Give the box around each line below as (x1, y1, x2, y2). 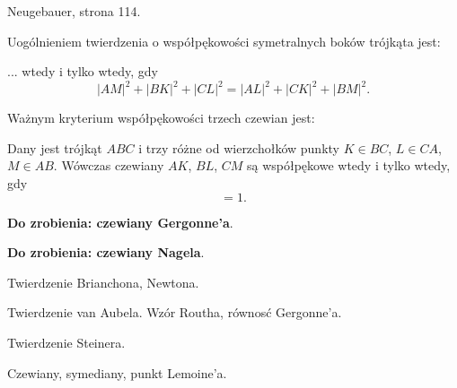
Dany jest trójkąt (7, 138, 102, 157)
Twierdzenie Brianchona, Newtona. (7, 272, 199, 291)
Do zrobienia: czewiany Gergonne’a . (7, 212, 233, 231)
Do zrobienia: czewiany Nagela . (7, 243, 205, 262)
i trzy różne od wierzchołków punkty (138, 138, 339, 157)
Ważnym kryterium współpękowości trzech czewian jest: (7, 108, 315, 127)
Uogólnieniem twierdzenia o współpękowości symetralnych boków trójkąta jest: (7, 31, 441, 50)
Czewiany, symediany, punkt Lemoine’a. (7, 363, 227, 382)
